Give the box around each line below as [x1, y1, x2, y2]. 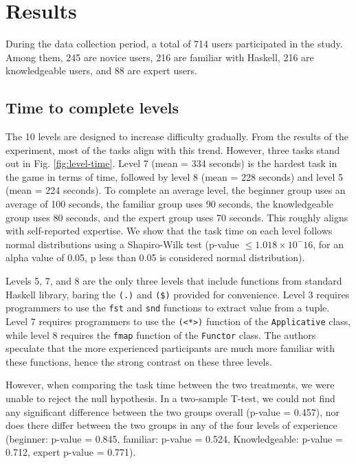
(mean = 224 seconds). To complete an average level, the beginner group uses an [5, 183, 346, 197]
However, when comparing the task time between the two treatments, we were [5, 377, 335, 392]
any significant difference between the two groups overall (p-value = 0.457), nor [5, 404, 340, 419]
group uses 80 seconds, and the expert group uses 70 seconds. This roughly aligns [5, 210, 348, 224]
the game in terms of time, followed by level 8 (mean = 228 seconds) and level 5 [5, 169, 343, 184]
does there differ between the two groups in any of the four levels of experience [5, 418, 337, 432]
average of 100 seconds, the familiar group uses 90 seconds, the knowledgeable [5, 197, 333, 211]
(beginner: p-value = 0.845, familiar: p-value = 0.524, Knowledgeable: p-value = [5, 431, 343, 445]
